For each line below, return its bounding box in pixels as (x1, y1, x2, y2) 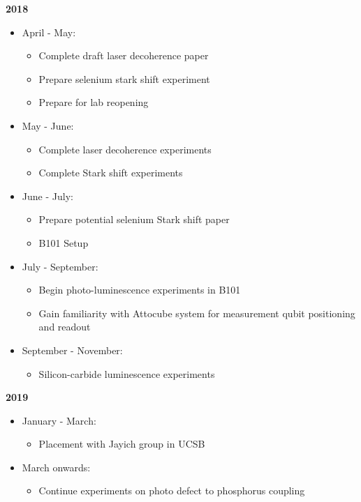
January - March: (22, 413, 96, 427)
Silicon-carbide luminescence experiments (38, 366, 215, 381)
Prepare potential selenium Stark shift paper (38, 212, 230, 227)
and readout (38, 319, 91, 334)
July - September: (22, 259, 98, 273)
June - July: (22, 188, 73, 203)
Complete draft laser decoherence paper (38, 48, 209, 63)
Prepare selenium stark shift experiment (38, 71, 210, 86)
